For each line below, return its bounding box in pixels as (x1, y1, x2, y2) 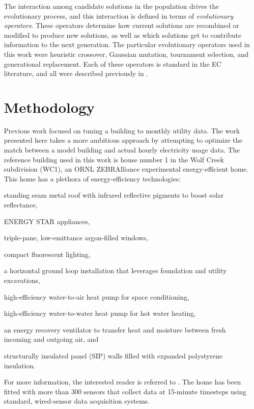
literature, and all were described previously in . (4, 68, 148, 78)
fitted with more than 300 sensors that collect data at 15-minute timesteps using (4, 386, 247, 396)
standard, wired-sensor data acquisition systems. (4, 396, 150, 406)
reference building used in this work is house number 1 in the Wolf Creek (4, 154, 224, 164)
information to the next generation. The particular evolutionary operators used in (4, 39, 250, 50)
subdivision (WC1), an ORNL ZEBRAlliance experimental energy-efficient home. (4, 164, 249, 174)
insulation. (4, 360, 35, 370)
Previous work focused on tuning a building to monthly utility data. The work (4, 125, 240, 135)
